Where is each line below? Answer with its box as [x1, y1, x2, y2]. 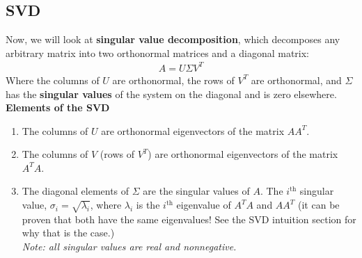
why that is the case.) [22, 225, 115, 240]
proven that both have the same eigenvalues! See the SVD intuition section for [22, 211, 356, 226]
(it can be [298, 197, 340, 212]
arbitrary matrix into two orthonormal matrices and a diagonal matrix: [6, 45, 309, 60]
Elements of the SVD [6, 100, 110, 115]
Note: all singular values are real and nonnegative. [22, 239, 237, 254]
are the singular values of [143, 184, 250, 198]
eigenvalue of [176, 197, 231, 212]
